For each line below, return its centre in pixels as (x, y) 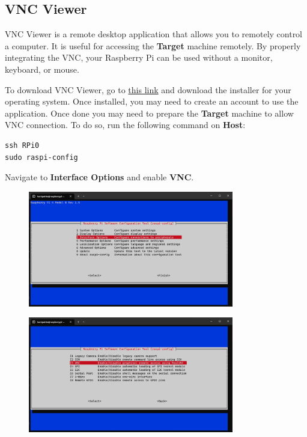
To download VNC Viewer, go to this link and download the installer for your (148, 89)
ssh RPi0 (22, 145)
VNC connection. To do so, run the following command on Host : (125, 125)
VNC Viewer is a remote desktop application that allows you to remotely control (154, 34)
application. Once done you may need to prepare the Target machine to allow (149, 113)
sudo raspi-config (41, 157)
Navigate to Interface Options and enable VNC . (99, 177)
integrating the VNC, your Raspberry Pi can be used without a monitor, (139, 57)
